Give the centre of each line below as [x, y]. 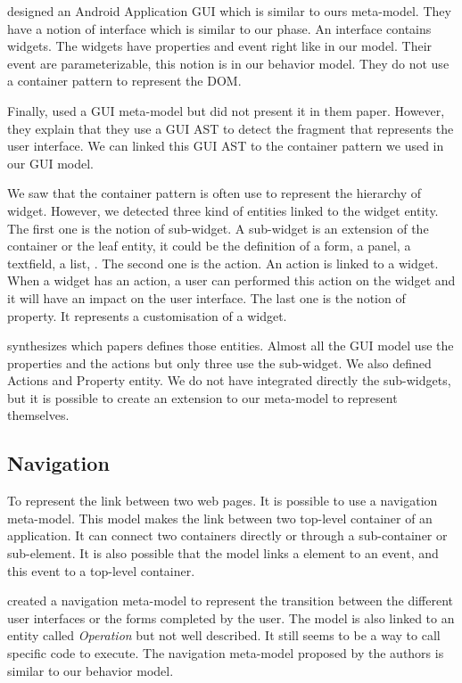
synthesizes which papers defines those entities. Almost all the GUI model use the [231, 346]
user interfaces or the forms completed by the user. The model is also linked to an [231, 617]
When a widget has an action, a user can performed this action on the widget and [231, 280]
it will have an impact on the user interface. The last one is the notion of [206, 297]
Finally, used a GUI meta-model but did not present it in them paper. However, [226, 110]
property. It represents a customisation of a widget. [147, 315]
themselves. [38, 415]
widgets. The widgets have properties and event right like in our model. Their [220, 46]
